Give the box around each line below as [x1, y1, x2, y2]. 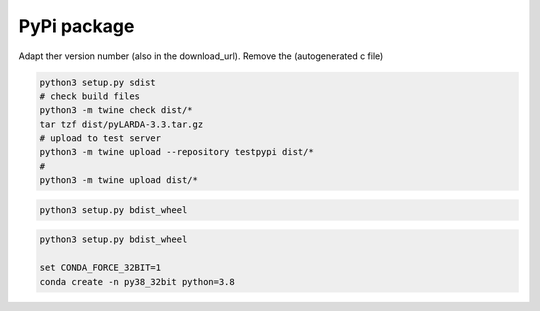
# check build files [39, 90, 140, 102]
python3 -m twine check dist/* [39, 105, 194, 116]
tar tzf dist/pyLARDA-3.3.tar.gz [39, 118, 204, 130]
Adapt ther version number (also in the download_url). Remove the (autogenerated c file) [18, 50, 384, 62]
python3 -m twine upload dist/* [39, 175, 199, 186]
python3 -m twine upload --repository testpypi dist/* [39, 146, 314, 158]
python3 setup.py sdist [39, 76, 157, 88]
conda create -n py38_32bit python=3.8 [39, 276, 235, 287]
